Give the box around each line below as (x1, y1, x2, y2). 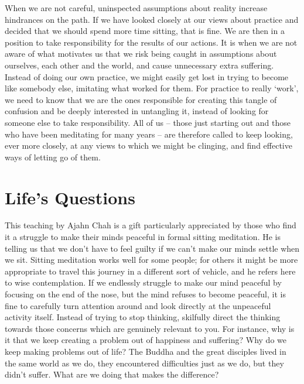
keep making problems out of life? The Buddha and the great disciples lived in (5, 345, 286, 357)
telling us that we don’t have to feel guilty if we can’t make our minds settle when (5, 242, 300, 254)
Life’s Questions (5, 185, 135, 209)
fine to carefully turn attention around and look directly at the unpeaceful (5, 299, 271, 311)
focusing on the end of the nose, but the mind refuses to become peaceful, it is (5, 288, 286, 300)
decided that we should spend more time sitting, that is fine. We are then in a (5, 25, 285, 37)
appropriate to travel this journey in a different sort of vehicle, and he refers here (5, 265, 296, 277)
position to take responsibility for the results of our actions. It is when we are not (5, 36, 298, 48)
